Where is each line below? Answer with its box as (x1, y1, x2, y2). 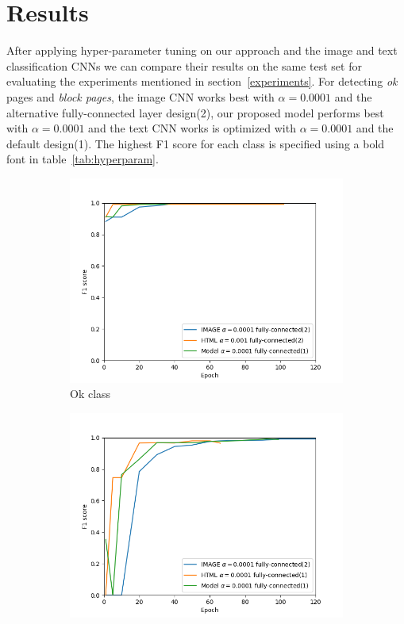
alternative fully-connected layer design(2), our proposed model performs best (6, 104, 384, 121)
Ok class (70, 385, 111, 402)
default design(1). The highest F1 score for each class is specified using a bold (6, 135, 385, 151)
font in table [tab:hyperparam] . (6, 151, 159, 167)
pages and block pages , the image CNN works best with (6, 88, 275, 105)
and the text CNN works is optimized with (88, 120, 296, 136)
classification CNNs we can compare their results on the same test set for (6, 57, 362, 74)
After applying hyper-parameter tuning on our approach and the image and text (6, 42, 398, 59)
